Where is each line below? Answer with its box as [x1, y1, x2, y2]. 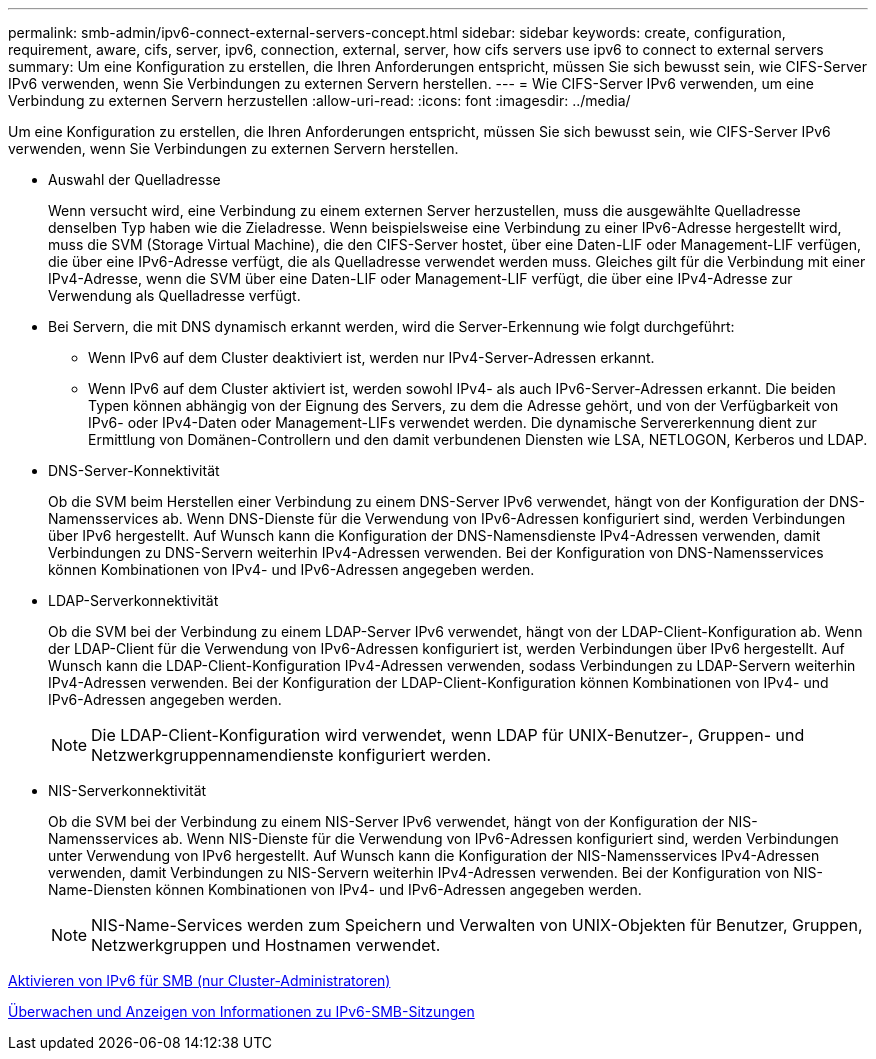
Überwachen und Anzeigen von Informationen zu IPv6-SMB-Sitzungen [8, 1003, 475, 1020]
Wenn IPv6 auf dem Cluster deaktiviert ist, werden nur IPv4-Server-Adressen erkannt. [88, 349, 655, 366]
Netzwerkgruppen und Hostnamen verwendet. [91, 935, 441, 955]
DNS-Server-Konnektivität [48, 462, 220, 479]
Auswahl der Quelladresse [48, 171, 221, 188]
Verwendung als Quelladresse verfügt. [48, 287, 301, 304]
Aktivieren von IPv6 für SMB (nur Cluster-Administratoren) [8, 972, 391, 989]
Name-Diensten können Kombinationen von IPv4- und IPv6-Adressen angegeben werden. [48, 881, 642, 898]
